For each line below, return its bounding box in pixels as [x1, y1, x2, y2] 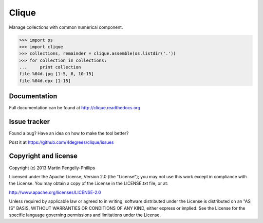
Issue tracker [9, 118, 50, 126]
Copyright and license [9, 152, 78, 160]
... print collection [19, 65, 81, 70]
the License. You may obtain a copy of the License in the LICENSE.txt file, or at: [9, 180, 169, 187]
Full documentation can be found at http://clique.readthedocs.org [9, 105, 141, 111]
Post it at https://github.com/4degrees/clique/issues [9, 139, 114, 145]
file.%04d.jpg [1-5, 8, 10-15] [19, 71, 94, 77]
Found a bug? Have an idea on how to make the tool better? [9, 130, 129, 136]
